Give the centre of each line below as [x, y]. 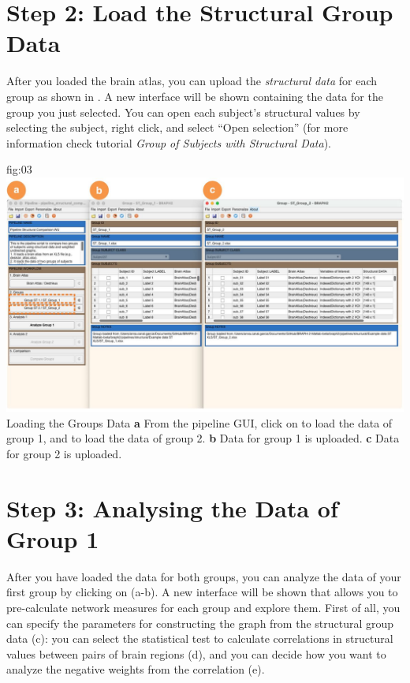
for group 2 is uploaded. [64, 453]
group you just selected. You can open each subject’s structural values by [183, 112]
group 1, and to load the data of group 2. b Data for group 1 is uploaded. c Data [203, 438]
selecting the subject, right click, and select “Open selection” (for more [177, 127]
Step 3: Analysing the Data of [172, 508]
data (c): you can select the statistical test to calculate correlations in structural [200, 638]
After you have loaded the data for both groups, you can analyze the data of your [204, 576]
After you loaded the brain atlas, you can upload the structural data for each [192, 81]
